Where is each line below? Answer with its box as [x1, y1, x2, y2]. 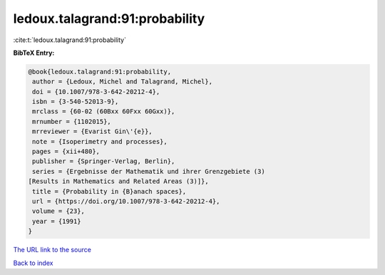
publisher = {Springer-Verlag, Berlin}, [32, 157, 175, 165]
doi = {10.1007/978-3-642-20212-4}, [32, 88, 160, 95]
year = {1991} [32, 217, 81, 225]
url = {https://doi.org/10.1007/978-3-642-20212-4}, [32, 197, 220, 205]
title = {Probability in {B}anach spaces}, [32, 187, 187, 195]
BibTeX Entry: [13, 48, 55, 57]
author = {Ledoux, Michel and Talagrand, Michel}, [32, 78, 213, 85]
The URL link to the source [13, 246, 92, 254]
